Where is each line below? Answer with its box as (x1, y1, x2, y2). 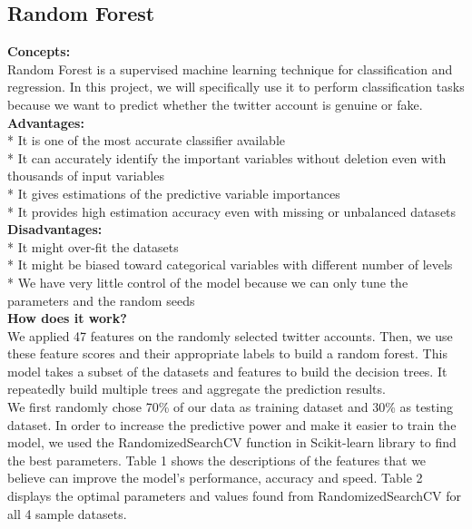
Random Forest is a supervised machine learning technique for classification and (7, 59, 453, 78)
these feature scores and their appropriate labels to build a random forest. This (7, 344, 447, 363)
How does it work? (7, 309, 127, 328)
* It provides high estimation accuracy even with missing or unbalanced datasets (7, 201, 457, 220)
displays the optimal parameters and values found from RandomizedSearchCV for (7, 486, 462, 505)
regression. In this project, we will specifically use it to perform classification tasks (7, 77, 465, 96)
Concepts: (7, 42, 71, 61)
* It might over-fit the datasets (7, 237, 179, 256)
